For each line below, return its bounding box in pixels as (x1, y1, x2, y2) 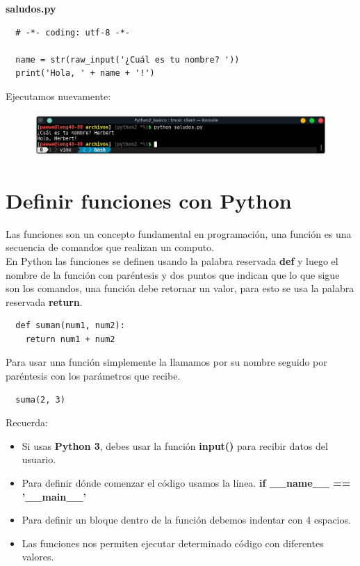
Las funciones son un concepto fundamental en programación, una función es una (6, 226, 352, 241)
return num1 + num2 (25, 334, 115, 344)
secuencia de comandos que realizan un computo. (6, 240, 215, 254)
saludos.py (6, 1, 56, 15)
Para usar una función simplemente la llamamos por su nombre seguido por (6, 355, 327, 369)
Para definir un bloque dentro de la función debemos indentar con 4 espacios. (22, 512, 351, 527)
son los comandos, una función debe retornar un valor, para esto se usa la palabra (6, 281, 354, 296)
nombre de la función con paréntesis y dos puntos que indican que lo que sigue (6, 267, 340, 282)
